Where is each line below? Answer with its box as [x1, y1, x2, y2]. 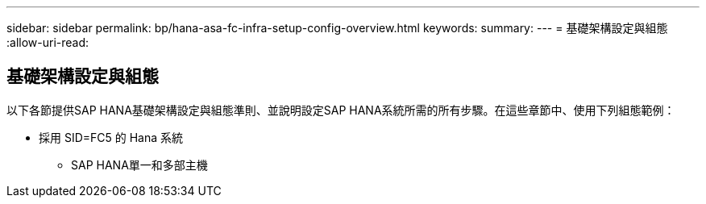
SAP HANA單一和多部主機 [71, 157, 208, 172]
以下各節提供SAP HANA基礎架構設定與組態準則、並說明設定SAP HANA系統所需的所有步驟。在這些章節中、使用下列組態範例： [6, 102, 675, 117]
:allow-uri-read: [6, 35, 89, 49]
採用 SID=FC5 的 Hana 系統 [39, 130, 184, 144]
